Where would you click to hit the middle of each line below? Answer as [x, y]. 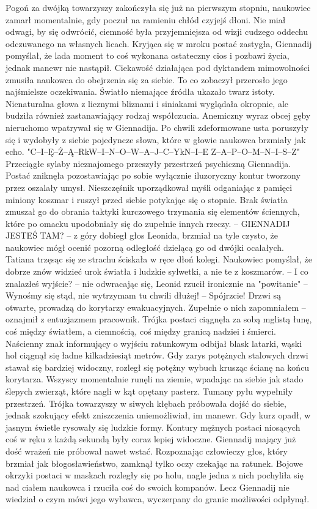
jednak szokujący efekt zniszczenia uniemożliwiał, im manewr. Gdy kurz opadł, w [158, 415]
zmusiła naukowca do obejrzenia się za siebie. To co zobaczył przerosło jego [147, 79]
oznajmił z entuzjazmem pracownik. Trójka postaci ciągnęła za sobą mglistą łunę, [159, 319]
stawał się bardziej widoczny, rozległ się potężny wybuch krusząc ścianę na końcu [158, 367]
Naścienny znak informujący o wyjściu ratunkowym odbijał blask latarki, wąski [154, 343]
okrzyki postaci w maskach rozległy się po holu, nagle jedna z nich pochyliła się [155, 475]
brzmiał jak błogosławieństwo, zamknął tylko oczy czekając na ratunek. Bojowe [155, 463]
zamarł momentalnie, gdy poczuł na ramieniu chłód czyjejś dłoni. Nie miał [146, 19]
